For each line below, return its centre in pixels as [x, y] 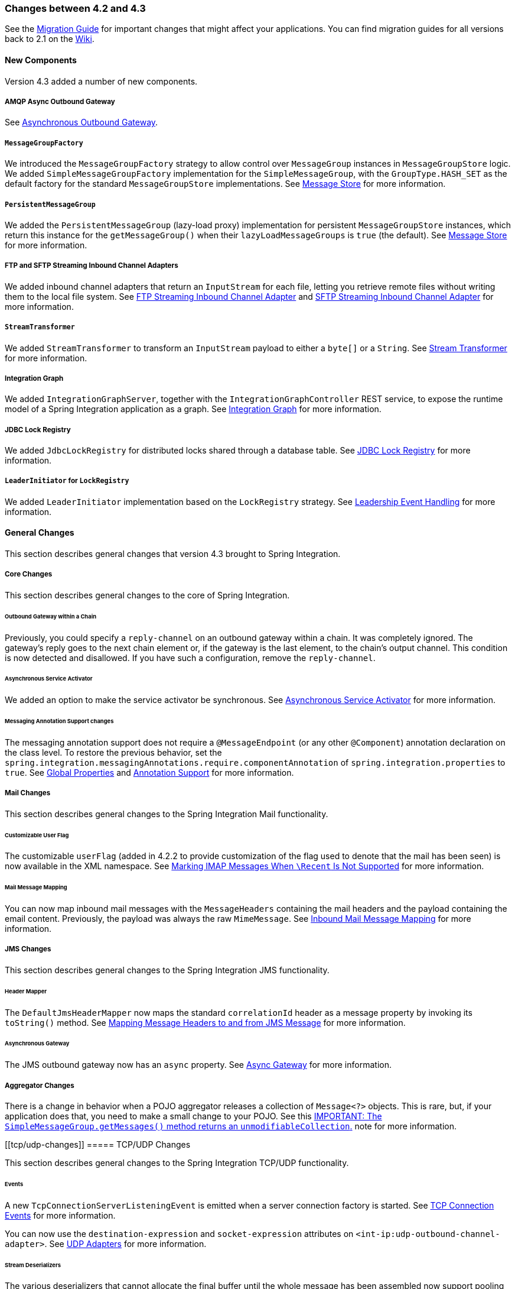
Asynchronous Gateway [37, 1044]
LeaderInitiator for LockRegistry [67, 481]
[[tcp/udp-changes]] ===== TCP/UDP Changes [98, 1144]
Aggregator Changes [40, 1085]
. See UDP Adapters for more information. [126, 1243]
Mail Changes [28, 793]
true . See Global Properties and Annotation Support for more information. [149, 772]
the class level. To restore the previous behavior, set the [113, 752]
